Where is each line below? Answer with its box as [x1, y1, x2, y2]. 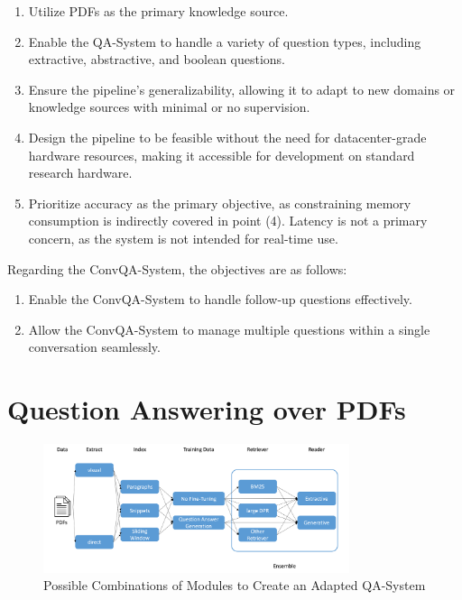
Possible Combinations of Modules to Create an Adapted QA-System [43, 576, 426, 595]
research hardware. [28, 163, 133, 182]
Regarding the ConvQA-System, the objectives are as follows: [7, 259, 347, 278]
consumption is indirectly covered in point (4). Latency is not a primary [28, 211, 428, 230]
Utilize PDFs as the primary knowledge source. [28, 2, 289, 20]
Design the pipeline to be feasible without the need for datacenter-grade [28, 127, 427, 146]
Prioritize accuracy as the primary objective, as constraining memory [28, 193, 411, 212]
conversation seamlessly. [28, 337, 161, 356]
